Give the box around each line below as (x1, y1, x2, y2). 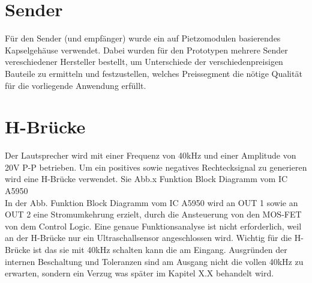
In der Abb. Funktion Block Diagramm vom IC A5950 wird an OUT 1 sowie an (5, 196, 298, 208)
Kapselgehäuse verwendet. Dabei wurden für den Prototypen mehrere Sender (5, 43, 288, 56)
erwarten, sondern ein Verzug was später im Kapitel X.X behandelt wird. (5, 267, 274, 279)
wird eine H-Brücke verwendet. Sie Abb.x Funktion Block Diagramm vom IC (5, 172, 288, 185)
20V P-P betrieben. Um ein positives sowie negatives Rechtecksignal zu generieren (5, 160, 307, 173)
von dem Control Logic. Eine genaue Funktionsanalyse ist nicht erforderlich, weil (5, 219, 302, 232)
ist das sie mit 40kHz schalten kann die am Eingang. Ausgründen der (32, 243, 287, 255)
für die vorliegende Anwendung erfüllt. (5, 79, 146, 91)
